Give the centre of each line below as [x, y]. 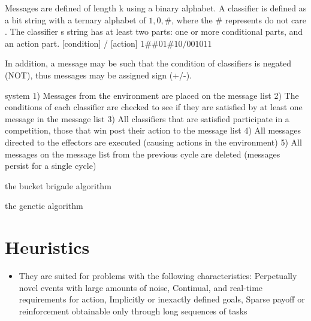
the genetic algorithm [44, 206]
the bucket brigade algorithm [58, 185]
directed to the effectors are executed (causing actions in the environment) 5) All [153, 142]
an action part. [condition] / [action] [71, 43]
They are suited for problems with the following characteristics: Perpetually [158, 276]
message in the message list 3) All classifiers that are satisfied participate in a [147, 118]
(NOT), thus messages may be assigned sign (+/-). [98, 75]
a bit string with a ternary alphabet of [76, 19]
